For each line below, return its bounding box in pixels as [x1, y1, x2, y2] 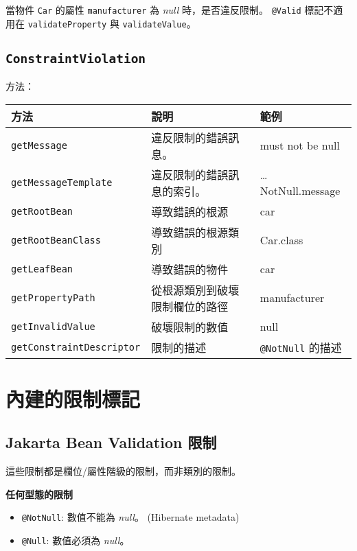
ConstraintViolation [5, 51, 146, 66]
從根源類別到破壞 [151, 281, 240, 298]
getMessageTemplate [11, 176, 113, 188]
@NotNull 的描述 [260, 339, 342, 355]
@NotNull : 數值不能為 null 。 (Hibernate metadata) [21, 510, 240, 524]
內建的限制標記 [5, 384, 141, 412]
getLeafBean [11, 263, 73, 274]
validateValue [122, 19, 187, 30]
